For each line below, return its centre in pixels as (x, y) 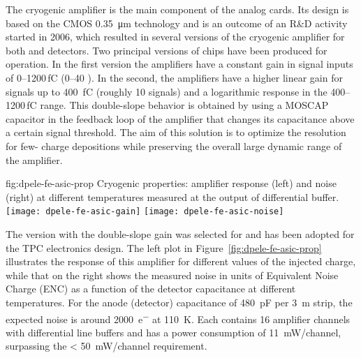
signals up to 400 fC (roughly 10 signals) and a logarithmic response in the (167, 91)
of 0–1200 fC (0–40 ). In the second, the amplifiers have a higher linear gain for (174, 77)
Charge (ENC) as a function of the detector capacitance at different (151, 289)
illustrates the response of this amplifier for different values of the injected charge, (181, 261)
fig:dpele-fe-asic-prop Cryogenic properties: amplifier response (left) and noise (171, 183)
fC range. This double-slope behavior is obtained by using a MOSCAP (178, 105)
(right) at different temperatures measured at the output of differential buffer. (172, 196)
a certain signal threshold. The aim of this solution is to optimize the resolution (176, 132)
